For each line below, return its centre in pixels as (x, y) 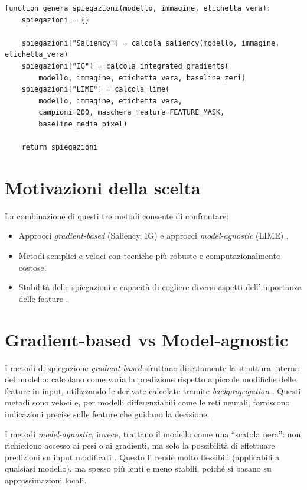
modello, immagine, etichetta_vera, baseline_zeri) (142, 78)
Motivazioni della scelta (103, 187)
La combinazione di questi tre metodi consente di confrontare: (117, 215)
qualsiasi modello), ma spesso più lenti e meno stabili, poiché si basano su (138, 468)
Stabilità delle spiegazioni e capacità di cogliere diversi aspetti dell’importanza (160, 287)
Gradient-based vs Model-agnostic (147, 339)
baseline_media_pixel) (83, 124)
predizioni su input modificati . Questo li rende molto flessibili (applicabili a (142, 457)
